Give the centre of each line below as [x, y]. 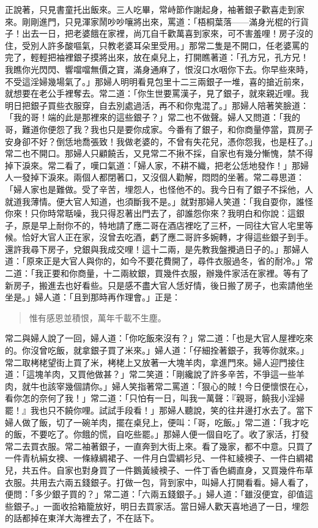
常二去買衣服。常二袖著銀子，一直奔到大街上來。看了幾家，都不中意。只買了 [159, 446]
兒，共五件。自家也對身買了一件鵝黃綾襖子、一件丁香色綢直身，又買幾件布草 [159, 470]
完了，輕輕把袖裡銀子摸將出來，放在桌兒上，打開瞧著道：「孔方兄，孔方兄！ [157, 57]
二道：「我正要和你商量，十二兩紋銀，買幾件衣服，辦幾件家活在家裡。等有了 [157, 273]
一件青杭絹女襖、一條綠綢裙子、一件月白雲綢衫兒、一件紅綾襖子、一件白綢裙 [159, 458]
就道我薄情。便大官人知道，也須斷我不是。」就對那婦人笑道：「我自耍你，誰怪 [159, 201]
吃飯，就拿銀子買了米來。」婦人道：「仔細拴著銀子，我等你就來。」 [178, 350]
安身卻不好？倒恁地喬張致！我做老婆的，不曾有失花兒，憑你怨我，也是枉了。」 [159, 141]
